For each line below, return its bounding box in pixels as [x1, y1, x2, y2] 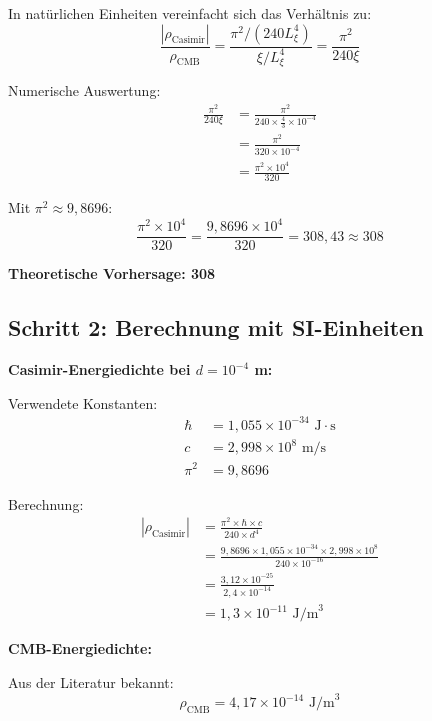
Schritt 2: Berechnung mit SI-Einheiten [8, 312, 424, 343]
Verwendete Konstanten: [8, 392, 158, 413]
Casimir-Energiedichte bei [8, 359, 191, 380]
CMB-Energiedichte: [8, 638, 152, 659]
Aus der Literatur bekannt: [8, 671, 174, 692]
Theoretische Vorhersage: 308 [8, 263, 216, 284]
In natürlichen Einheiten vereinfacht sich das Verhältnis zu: [8, 3, 372, 23]
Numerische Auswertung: [8, 80, 161, 101]
